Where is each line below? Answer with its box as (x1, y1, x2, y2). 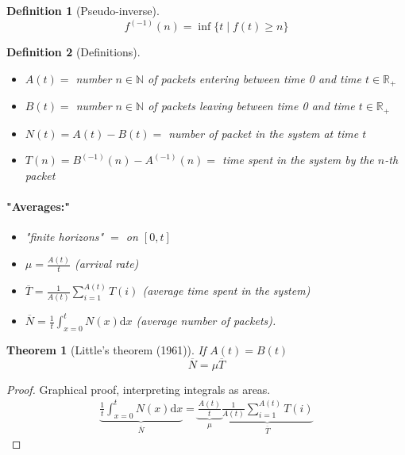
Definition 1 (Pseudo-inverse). (6, 2, 160, 18)
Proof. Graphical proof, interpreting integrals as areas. (6, 380, 271, 397)
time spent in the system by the (222, 151, 374, 168)
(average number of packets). (136, 312, 276, 329)
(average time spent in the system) (142, 282, 310, 299)
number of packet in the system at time (168, 124, 359, 141)
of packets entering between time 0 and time (148, 70, 361, 86)
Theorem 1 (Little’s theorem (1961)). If (6, 341, 206, 357)
